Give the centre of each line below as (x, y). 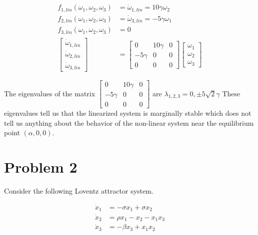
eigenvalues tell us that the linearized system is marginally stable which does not (128, 113)
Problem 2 (41, 167)
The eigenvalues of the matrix (50, 93)
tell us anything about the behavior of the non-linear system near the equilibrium (129, 122)
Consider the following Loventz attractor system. (79, 191)
